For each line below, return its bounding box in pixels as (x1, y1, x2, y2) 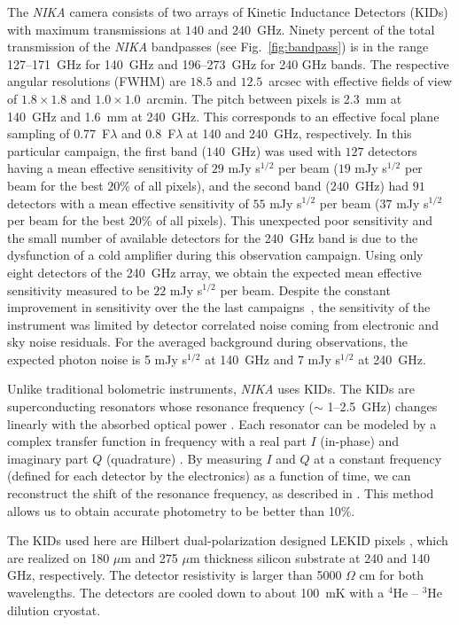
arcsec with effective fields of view (268, 72, 452, 90)
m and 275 (121, 548, 178, 566)
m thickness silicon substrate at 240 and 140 (189, 548, 431, 566)
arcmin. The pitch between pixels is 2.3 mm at (146, 89, 402, 107)
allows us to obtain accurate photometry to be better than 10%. (7, 501, 355, 520)
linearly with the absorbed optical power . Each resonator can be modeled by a (7, 414, 437, 433)
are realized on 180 (7, 548, 110, 566)
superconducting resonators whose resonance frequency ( (7, 397, 314, 416)
